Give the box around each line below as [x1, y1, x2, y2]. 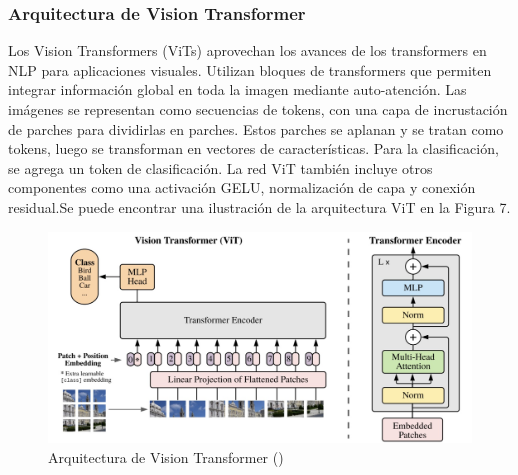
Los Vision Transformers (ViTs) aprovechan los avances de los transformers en [8, 40, 487, 61]
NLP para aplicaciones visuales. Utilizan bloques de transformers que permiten [8, 59, 492, 80]
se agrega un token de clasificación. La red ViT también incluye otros [8, 157, 433, 178]
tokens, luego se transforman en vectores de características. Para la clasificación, [8, 138, 499, 159]
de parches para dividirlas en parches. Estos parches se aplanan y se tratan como [8, 118, 504, 139]
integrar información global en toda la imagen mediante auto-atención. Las [8, 79, 467, 100]
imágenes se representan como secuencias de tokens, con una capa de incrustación [8, 99, 508, 119]
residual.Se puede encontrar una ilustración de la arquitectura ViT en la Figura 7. [8, 196, 511, 217]
